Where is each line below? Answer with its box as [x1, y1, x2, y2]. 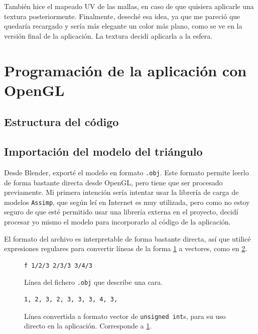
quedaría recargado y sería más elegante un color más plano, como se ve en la [4, 21, 242, 31]
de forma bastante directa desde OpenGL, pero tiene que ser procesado [4, 177, 223, 187]
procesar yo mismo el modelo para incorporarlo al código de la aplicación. [4, 216, 231, 227]
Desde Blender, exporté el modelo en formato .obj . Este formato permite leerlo [4, 167, 249, 177]
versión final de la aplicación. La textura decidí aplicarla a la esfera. [4, 30, 213, 41]
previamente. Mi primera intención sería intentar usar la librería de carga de [4, 187, 239, 197]
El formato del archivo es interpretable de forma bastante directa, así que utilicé [4, 233, 251, 244]
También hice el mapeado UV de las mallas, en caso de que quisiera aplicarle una [4, 1, 254, 11]
